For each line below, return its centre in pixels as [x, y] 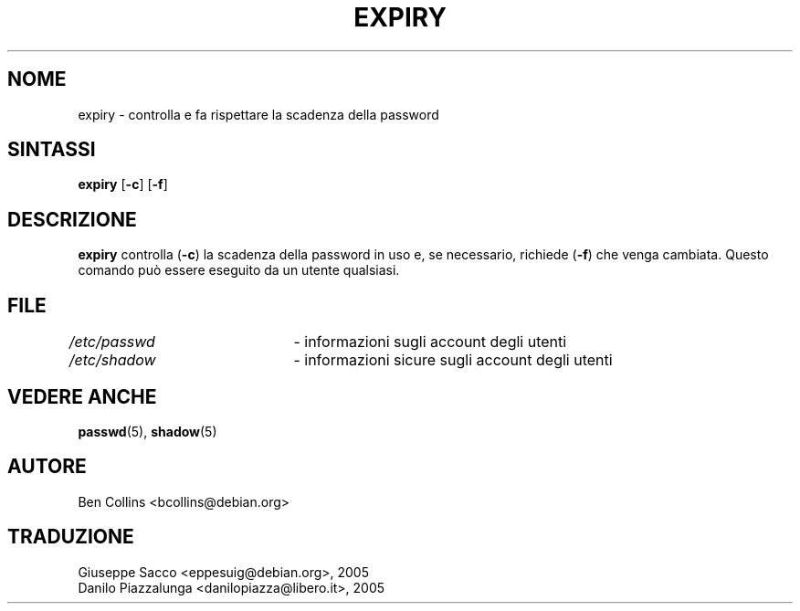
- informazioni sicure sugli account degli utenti [453, 360]
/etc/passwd [112, 342]
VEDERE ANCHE [82, 396]
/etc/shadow [112, 360]
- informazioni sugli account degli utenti [430, 342]
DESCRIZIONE [72, 219]
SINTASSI [52, 150]
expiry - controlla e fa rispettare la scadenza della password [258, 114]
